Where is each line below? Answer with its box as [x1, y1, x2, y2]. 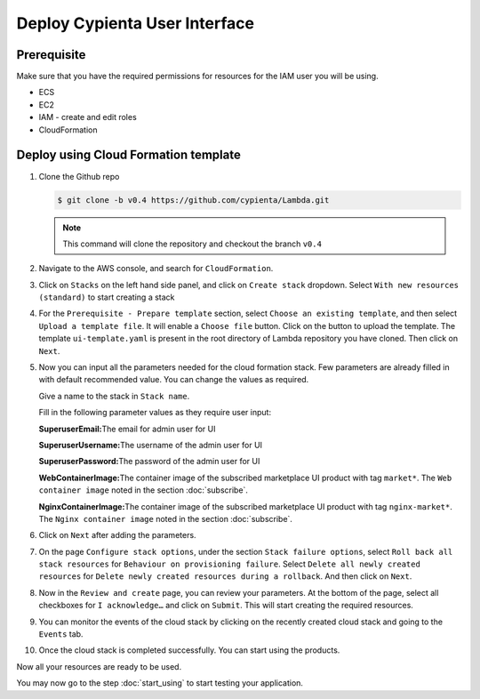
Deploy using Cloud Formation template [16, 148, 242, 163]
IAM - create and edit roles [38, 112, 137, 123]
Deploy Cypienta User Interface [16, 13, 255, 33]
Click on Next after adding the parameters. [38, 530, 196, 541]
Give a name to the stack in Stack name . [38, 390, 190, 401]
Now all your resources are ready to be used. [16, 661, 182, 671]
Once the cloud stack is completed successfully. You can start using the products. [38, 645, 340, 655]
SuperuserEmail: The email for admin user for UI [38, 423, 216, 434]
